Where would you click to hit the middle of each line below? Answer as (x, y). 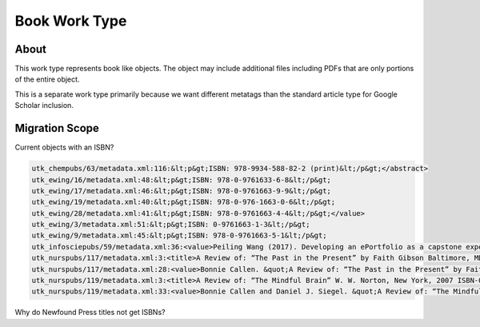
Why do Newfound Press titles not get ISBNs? (90, 313)
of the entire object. (47, 79)
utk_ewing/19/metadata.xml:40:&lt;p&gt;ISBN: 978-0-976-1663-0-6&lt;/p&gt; (184, 202)
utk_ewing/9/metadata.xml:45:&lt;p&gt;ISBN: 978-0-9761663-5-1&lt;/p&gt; (179, 235)
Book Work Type (71, 21)
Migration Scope (57, 128)
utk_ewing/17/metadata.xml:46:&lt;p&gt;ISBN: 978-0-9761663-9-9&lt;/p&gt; (182, 191)
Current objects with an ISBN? (64, 147)
